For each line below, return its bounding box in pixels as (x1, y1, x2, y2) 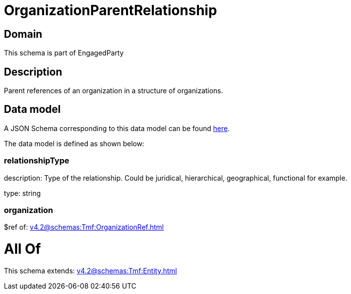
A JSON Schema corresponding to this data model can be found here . (4, 124, 230, 133)
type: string (4, 188, 41, 197)
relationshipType (4, 156, 70, 166)
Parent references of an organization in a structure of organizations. (4, 86, 223, 95)
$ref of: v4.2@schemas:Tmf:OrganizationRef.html (4, 223, 164, 232)
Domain (4, 27, 43, 40)
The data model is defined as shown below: (4, 139, 145, 148)
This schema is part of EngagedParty (4, 49, 124, 57)
